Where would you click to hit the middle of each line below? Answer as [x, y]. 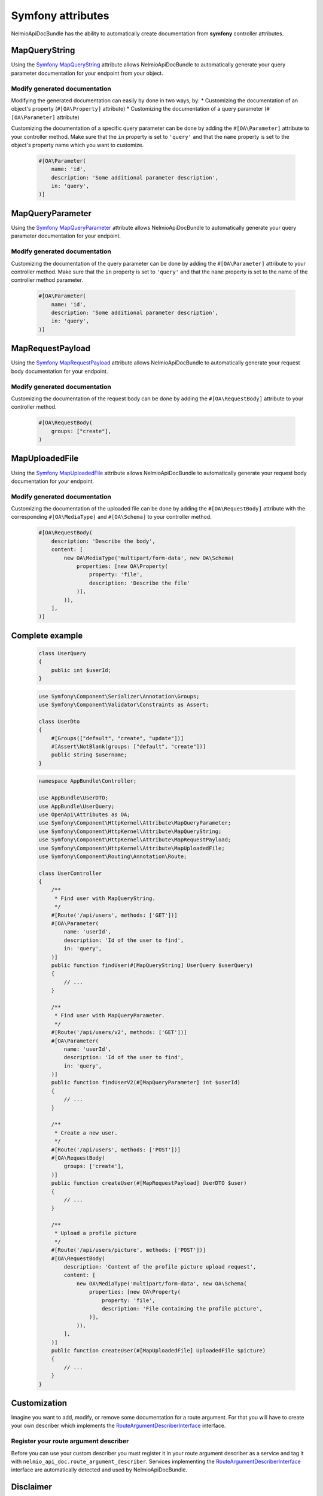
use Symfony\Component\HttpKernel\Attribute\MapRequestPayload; [135, 840]
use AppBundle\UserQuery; [77, 806]
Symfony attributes [60, 16]
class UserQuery [63, 653]
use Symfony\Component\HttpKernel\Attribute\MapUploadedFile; [132, 848]
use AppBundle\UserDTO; [74, 798]
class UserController [70, 873]
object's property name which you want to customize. [77, 145]
